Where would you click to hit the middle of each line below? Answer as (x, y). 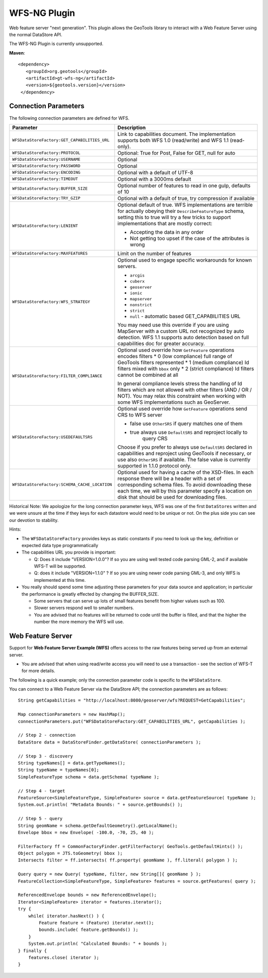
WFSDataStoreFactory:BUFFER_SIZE (50, 189)
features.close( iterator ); (64, 957)
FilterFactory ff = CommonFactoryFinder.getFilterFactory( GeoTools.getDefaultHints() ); (131, 846)
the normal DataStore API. (36, 34)
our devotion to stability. (34, 520)
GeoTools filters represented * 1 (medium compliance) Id (183, 362)
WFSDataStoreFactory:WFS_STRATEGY (51, 302)
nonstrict (141, 305)
